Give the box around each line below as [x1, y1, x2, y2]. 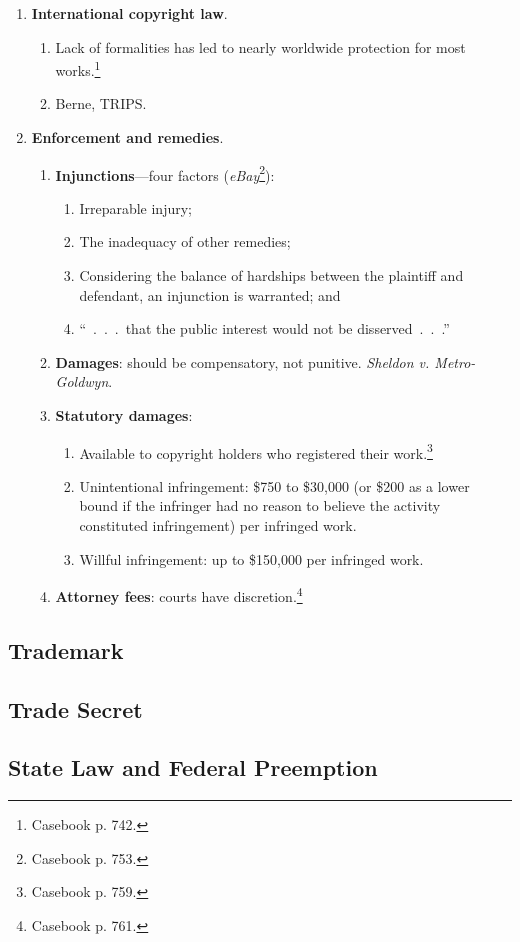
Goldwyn [55, 371, 109, 392]
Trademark [8, 634, 124, 665]
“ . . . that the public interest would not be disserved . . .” [79, 318, 450, 339]
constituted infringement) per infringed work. [79, 515, 357, 536]
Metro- [434, 351, 476, 372]
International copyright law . [31, 3, 228, 23]
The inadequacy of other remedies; [79, 231, 291, 252]
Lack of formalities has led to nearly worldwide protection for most [55, 36, 466, 57]
